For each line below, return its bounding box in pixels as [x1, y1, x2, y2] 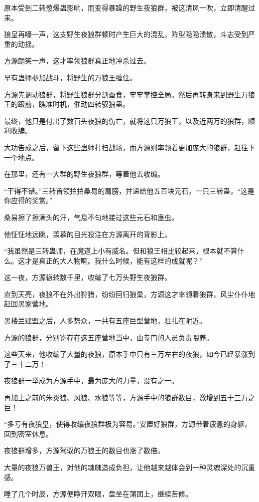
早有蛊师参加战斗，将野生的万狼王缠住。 [4, 72, 136, 82]
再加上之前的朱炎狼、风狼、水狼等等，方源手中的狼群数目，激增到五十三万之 [4, 392, 255, 403]
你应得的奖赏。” [4, 195, 53, 206]
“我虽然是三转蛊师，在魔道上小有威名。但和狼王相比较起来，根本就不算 [4, 246, 238, 256]
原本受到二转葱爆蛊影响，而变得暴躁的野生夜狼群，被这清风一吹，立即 [4, 2, 234, 12]
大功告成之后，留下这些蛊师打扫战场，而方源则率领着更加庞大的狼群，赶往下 [4, 142, 255, 152]
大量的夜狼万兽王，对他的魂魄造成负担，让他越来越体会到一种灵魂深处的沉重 [4, 462, 255, 472]
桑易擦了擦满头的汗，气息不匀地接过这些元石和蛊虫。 [4, 212, 178, 222]
